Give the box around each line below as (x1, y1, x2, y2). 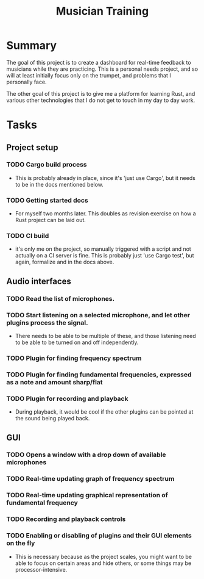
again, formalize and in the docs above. (15, 258, 114, 266)
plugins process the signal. (6, 318, 88, 327)
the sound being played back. (15, 415, 90, 422)
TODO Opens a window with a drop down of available (6, 450, 166, 459)
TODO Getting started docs (6, 196, 88, 204)
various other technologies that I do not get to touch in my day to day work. (6, 96, 195, 104)
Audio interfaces (6, 276, 72, 286)
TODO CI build (6, 232, 49, 240)
